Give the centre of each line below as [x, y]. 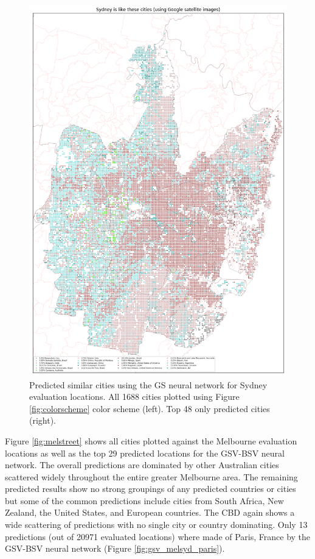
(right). [43, 420]
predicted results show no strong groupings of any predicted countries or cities [151, 489]
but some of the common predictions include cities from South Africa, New [144, 500]
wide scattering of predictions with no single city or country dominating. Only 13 [156, 525]
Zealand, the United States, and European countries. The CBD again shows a [150, 512]
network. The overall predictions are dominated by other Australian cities [142, 465]
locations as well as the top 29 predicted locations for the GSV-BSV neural [145, 453]
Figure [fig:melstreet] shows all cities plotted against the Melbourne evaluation [151, 440]
